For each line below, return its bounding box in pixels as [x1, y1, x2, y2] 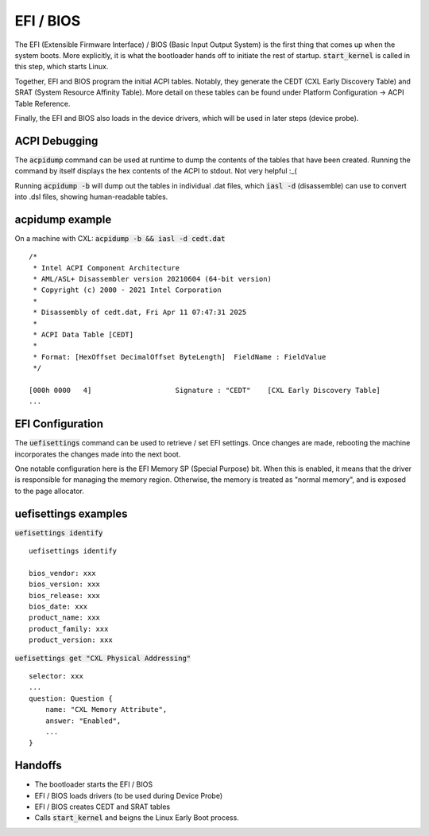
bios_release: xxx [29, 591, 101, 600]
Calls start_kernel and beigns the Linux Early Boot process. [34, 813, 240, 822]
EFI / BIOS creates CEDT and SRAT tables [34, 802, 171, 811]
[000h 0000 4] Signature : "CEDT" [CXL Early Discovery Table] [29, 386, 381, 395]
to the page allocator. [14, 486, 85, 496]
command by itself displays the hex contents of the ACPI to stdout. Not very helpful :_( [14, 166, 297, 176]
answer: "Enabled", [44, 716, 122, 725]
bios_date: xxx [29, 602, 88, 612]
